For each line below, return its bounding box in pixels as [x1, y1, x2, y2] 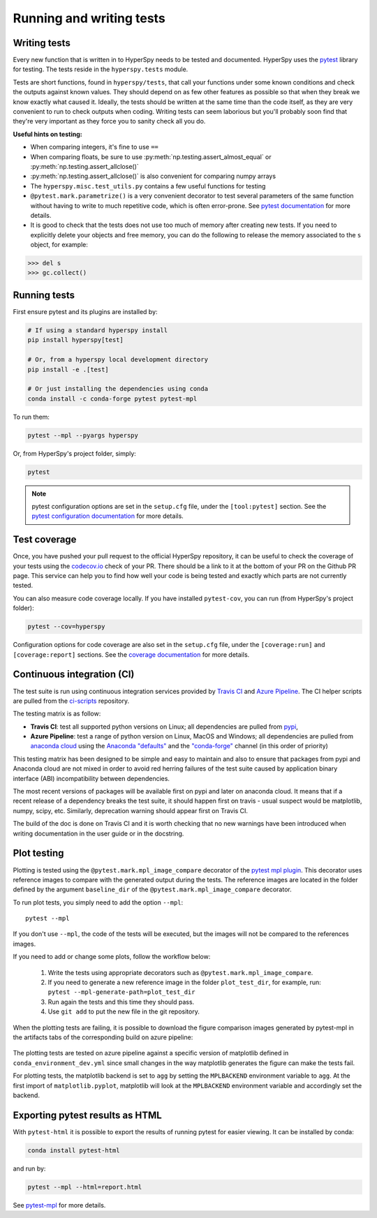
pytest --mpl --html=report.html [27, 1183, 142, 1191]
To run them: [13, 413, 50, 421]
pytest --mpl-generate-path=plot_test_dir [47, 988, 195, 996]
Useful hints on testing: [13, 130, 83, 138]
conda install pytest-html [27, 1146, 120, 1154]
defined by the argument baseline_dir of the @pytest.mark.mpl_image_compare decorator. [13, 885, 293, 893]
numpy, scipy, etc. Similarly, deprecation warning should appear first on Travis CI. [13, 806, 248, 815]
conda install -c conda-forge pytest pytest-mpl [27, 394, 198, 403]
